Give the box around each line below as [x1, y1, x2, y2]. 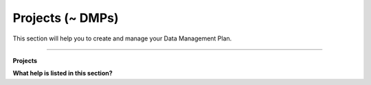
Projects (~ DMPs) [12, 10, 120, 25]
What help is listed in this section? [12, 69, 113, 77]
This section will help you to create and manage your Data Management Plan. [12, 34, 232, 42]
